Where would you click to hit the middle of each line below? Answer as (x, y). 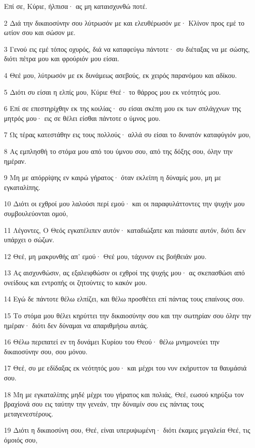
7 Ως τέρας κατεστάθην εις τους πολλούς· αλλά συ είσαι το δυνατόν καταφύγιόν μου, (127, 134)
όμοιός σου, (21, 440)
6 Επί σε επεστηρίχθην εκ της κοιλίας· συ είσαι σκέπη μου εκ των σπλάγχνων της (123, 108)
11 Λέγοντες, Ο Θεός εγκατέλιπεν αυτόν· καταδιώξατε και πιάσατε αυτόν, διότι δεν (125, 230)
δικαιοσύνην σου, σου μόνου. (46, 351)
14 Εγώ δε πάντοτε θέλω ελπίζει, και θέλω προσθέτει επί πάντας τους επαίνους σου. (124, 299)
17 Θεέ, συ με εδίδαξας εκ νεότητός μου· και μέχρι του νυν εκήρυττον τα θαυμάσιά (125, 368)
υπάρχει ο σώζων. (29, 240)
